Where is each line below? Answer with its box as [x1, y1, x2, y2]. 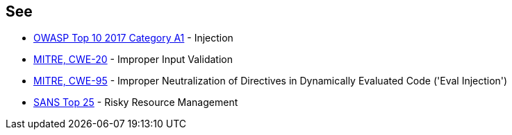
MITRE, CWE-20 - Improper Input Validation [33, 53, 233, 66]
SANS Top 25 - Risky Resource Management [33, 96, 238, 109]
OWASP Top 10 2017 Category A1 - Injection [33, 32, 233, 44]
